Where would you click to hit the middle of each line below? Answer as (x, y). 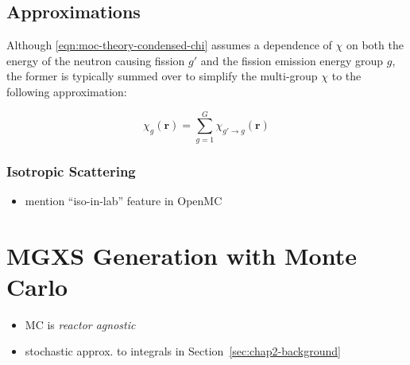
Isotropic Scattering (71, 171)
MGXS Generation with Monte (182, 255)
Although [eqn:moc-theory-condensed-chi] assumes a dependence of (169, 45)
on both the (375, 45)
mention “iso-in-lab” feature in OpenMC (124, 200)
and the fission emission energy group (292, 60)
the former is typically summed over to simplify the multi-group (162, 76)
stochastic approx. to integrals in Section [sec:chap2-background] (183, 351)
